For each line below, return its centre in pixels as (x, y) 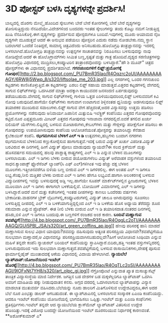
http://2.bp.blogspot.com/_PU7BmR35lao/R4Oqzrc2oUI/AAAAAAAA (91, 74)
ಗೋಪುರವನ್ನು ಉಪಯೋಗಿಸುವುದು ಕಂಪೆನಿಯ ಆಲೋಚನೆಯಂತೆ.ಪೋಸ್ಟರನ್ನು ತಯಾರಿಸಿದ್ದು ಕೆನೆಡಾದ (75, 130)
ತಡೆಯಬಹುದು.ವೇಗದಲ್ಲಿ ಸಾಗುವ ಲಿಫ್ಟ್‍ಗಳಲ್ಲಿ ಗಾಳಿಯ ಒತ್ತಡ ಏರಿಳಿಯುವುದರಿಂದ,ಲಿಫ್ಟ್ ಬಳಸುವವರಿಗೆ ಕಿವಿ (82, 96)
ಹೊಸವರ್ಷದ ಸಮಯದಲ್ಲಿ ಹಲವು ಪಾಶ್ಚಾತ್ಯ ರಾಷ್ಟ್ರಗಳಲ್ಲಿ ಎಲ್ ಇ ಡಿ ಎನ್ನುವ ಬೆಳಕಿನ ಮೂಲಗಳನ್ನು (74, 152)
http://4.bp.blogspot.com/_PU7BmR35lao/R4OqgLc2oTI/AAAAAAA (91, 220)
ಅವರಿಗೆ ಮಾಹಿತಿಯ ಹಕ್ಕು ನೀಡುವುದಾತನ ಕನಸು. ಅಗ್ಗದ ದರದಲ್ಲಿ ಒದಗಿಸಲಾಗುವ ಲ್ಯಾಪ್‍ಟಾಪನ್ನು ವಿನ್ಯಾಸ (78, 282)
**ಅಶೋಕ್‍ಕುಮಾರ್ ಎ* (23, 315)
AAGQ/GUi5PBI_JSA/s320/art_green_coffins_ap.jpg (58, 225)
